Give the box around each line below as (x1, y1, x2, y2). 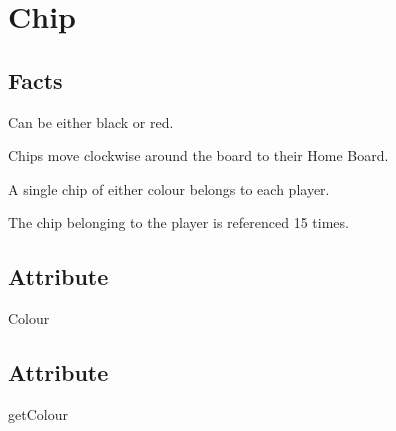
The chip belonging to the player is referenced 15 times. (8, 212, 349, 233)
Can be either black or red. (8, 111, 174, 132)
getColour (8, 403, 68, 424)
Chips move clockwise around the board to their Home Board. (8, 145, 389, 166)
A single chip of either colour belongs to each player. (8, 178, 330, 199)
